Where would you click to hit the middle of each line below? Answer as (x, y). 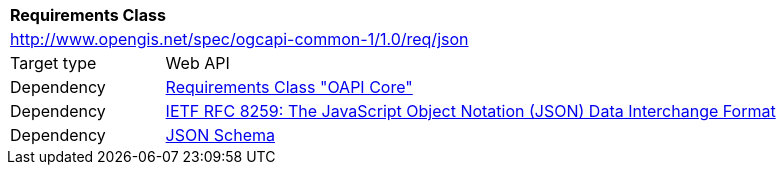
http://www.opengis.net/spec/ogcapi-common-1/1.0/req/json (239, 39)
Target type (53, 63)
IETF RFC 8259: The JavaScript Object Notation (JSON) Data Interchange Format (470, 111)
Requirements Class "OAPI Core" (289, 87)
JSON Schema (220, 135)
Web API (197, 63)
